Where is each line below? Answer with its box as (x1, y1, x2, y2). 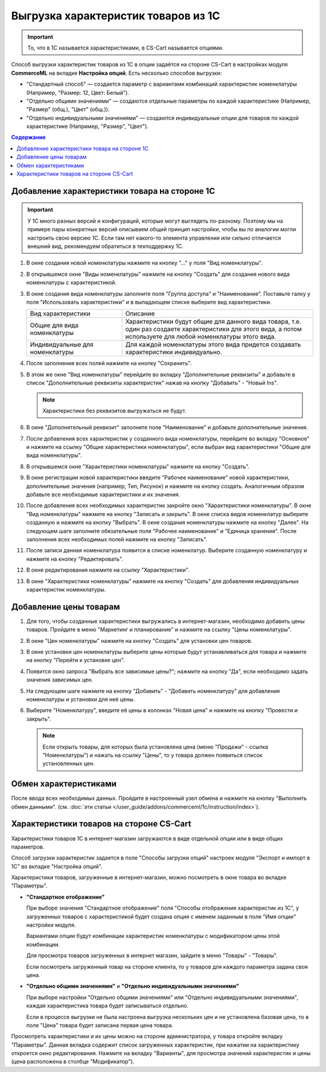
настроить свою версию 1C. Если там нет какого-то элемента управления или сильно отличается (27, 234, 281, 241)
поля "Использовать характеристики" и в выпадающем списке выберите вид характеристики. (26, 298, 272, 305)
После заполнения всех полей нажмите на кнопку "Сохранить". (26, 360, 192, 367)
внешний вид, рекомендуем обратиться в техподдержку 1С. (27, 242, 184, 250)
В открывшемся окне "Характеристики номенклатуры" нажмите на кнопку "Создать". (26, 462, 250, 470)
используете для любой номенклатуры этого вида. (125, 333, 276, 341)
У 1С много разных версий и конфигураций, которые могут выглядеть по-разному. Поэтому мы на (27, 217, 283, 225)
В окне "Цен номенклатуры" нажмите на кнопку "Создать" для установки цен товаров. (26, 637, 253, 644)
